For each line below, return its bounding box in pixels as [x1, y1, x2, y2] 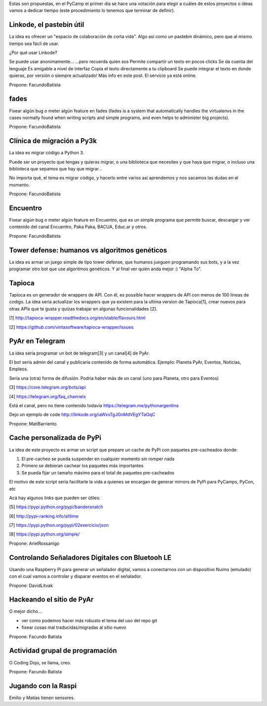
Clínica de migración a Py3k [9, 137, 97, 145]
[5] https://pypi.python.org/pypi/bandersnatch [9, 504, 103, 510]
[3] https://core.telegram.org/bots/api [9, 384, 86, 390]
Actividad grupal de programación [9, 647, 117, 655]
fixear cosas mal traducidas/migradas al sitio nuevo [21, 625, 127, 631]
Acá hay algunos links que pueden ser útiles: [9, 495, 101, 501]
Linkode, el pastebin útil [9, 20, 85, 29]
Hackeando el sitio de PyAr [9, 595, 94, 604]
